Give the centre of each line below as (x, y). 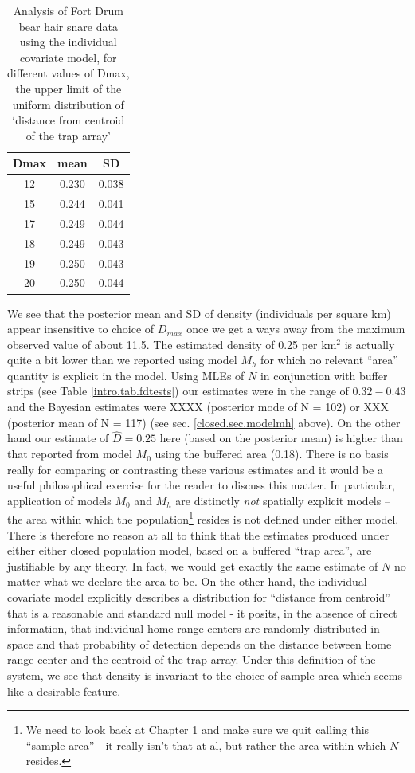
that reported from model (70, 454)
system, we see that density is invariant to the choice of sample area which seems (205, 675)
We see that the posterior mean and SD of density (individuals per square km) (199, 313)
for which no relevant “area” (329, 360)
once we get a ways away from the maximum (296, 329)
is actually (370, 344)
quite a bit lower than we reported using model (122, 360)
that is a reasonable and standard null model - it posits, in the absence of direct (202, 612)
